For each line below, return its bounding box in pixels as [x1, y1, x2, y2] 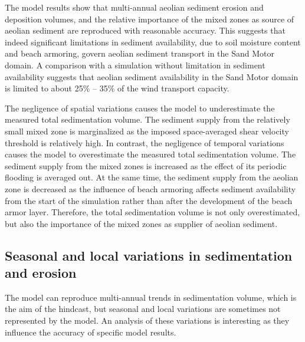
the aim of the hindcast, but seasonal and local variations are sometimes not [5, 302, 281, 315]
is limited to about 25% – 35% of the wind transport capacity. [5, 82, 229, 94]
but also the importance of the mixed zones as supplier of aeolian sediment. [5, 217, 278, 229]
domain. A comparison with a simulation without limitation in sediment [5, 58, 265, 71]
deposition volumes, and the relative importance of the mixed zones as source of [5, 12, 294, 25]
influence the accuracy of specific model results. [5, 325, 176, 338]
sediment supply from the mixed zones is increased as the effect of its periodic [5, 159, 287, 172]
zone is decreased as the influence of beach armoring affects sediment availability [5, 182, 296, 195]
